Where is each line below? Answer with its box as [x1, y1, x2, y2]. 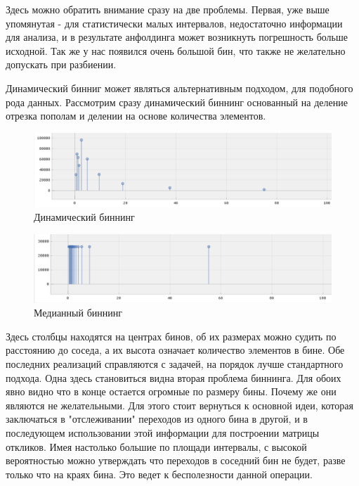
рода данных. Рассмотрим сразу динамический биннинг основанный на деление [6, 94, 348, 109]
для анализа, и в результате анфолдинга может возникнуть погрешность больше [6, 30, 348, 44]
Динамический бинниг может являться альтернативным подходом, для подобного [6, 80, 353, 95]
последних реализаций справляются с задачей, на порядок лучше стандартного [6, 357, 344, 371]
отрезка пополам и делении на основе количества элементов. [6, 108, 266, 123]
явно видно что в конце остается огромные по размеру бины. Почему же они [6, 384, 337, 399]
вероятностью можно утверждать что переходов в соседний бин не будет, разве [6, 453, 346, 468]
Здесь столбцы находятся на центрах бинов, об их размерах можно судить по [6, 328, 337, 343]
